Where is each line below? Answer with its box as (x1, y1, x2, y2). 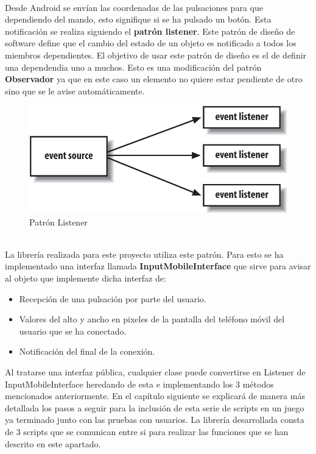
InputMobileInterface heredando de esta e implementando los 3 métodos (5, 377, 274, 390)
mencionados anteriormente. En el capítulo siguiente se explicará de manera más (5, 389, 305, 402)
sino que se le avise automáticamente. (5, 84, 145, 97)
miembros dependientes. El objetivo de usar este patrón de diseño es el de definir (5, 48, 307, 61)
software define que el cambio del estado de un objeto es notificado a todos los (5, 37, 297, 49)
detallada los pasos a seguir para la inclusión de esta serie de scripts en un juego (5, 401, 304, 414)
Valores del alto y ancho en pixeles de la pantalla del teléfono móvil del (19, 313, 285, 325)
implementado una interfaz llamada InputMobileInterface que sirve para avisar (5, 260, 311, 272)
